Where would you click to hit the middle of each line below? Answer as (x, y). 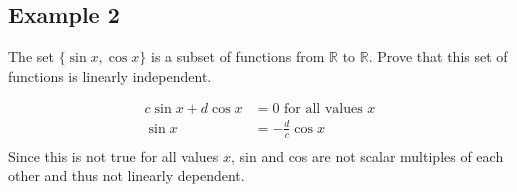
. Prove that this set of (438, 56)
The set (31, 56)
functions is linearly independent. (110, 75)
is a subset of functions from (237, 56)
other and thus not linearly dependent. (126, 175)
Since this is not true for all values (113, 155)
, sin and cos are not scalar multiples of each (367, 155)
